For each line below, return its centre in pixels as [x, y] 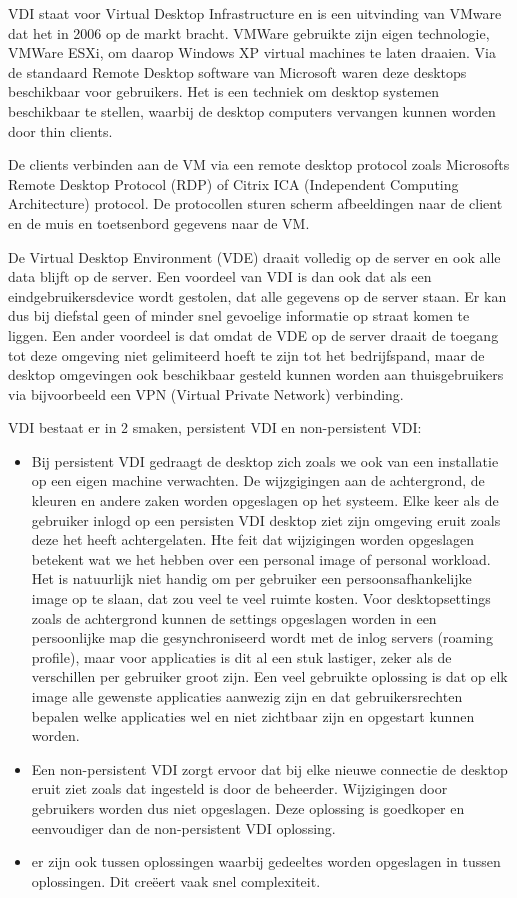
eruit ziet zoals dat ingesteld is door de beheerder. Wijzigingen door [239, 788]
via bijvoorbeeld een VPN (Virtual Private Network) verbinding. [206, 393]
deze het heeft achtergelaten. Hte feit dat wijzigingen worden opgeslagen [253, 539]
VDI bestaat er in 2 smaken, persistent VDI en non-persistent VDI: [215, 427]
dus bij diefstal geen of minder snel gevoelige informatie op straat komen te [239, 315]
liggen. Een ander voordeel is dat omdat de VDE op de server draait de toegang [253, 334]
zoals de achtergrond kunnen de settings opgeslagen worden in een [234, 617]
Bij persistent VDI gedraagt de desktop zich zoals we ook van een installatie [265, 460]
